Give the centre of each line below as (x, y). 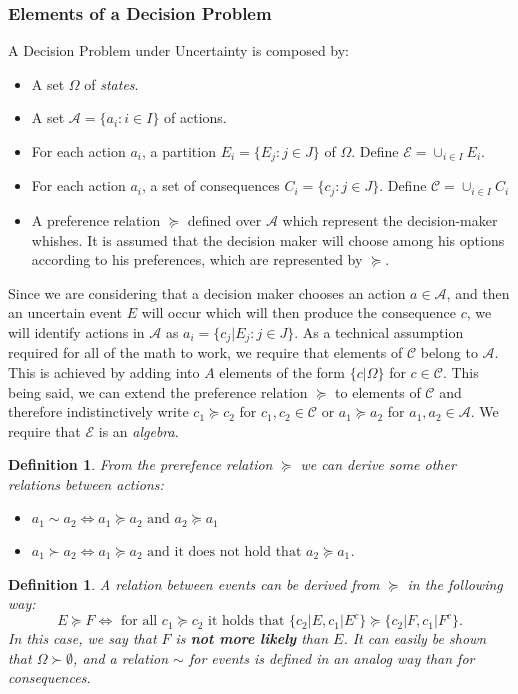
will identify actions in (76, 331)
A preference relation (96, 219)
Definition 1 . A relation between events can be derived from (194, 583)
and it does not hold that (224, 551)
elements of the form (282, 371)
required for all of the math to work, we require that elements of (205, 352)
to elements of (378, 391)
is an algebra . (138, 430)
